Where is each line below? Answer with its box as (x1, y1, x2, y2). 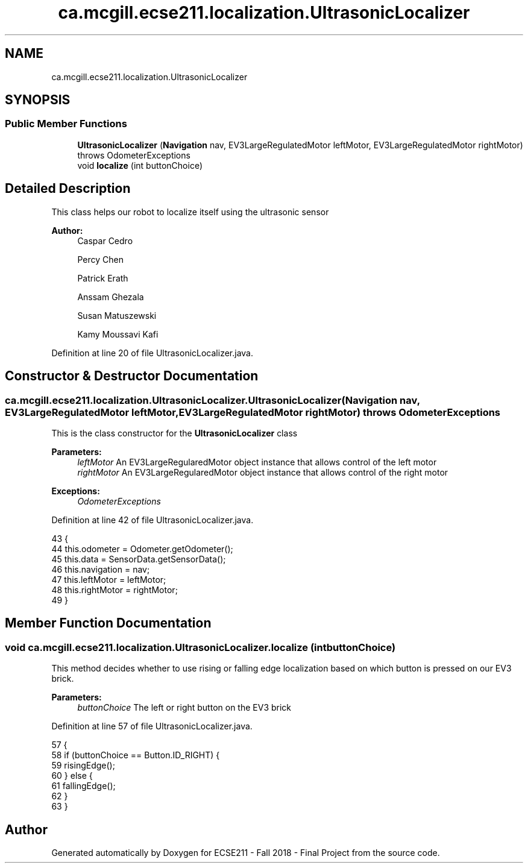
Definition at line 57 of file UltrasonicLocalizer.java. (51, 721, 253, 732)
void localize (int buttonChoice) (77, 160, 203, 171)
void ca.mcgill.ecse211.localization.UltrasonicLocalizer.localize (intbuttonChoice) (5, 641, 396, 653)
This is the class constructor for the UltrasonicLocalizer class (51, 427, 298, 438)
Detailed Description (5, 181, 131, 197)
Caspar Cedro (77, 235, 133, 246)
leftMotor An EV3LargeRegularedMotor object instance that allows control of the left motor (77, 456, 437, 467)
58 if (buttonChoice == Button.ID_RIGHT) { (51, 750, 220, 761)
